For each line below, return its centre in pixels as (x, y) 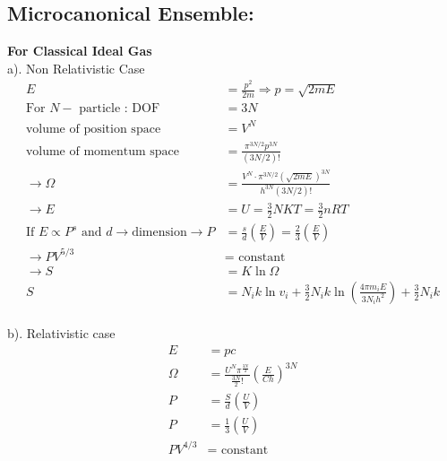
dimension (159, 233)
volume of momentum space (102, 151)
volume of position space (93, 129)
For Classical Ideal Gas (80, 51)
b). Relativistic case (61, 333)
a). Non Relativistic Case (76, 68)
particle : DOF (120, 109)
